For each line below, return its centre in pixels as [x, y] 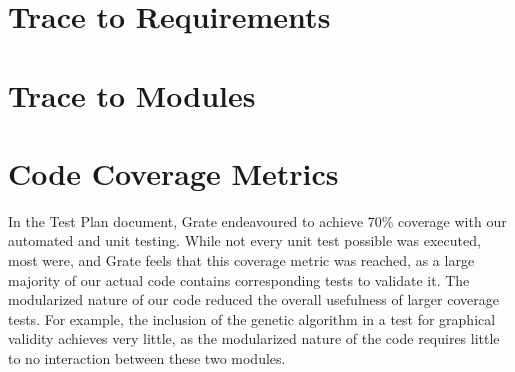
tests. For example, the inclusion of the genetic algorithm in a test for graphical [252, 318]
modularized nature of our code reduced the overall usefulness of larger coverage [253, 299]
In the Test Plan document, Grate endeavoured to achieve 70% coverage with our [257, 220]
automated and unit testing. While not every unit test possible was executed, [244, 240]
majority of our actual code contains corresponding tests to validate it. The [239, 279]
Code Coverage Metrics [173, 172]
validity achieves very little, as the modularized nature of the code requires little [254, 338]
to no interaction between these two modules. [147, 358]
